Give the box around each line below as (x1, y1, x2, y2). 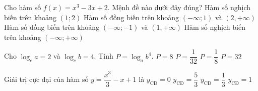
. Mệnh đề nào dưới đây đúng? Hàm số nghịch (107, 2, 251, 12)
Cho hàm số (4, 2, 41, 12)
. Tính (94, 51, 113, 61)
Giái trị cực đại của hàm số (4, 73, 89, 84)
